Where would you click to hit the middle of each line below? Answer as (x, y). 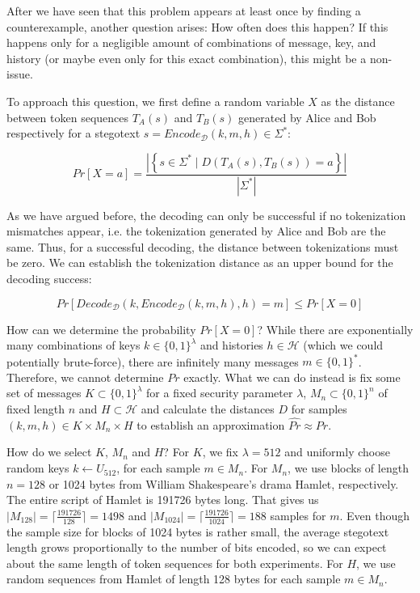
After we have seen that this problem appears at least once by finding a (184, 11)
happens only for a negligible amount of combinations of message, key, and (191, 42)
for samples (319, 409)
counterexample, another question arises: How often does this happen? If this (197, 26)
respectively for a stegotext (73, 133)
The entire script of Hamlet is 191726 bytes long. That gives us (163, 500)
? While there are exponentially (335, 329)
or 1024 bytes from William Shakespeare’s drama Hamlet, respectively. (224, 483)
